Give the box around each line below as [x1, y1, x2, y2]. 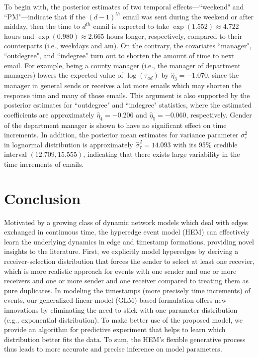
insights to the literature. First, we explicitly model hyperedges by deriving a [4, 246, 239, 256]
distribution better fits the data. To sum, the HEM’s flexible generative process [4, 334, 246, 344]
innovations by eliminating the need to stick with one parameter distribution [4, 304, 238, 315]
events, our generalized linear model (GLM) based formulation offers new [4, 295, 227, 305]
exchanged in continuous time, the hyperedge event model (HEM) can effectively [4, 227, 250, 237]
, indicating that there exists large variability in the [83, 149, 240, 159]
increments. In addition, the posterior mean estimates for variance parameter [4, 129, 239, 140]
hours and [4, 30, 34, 41]
